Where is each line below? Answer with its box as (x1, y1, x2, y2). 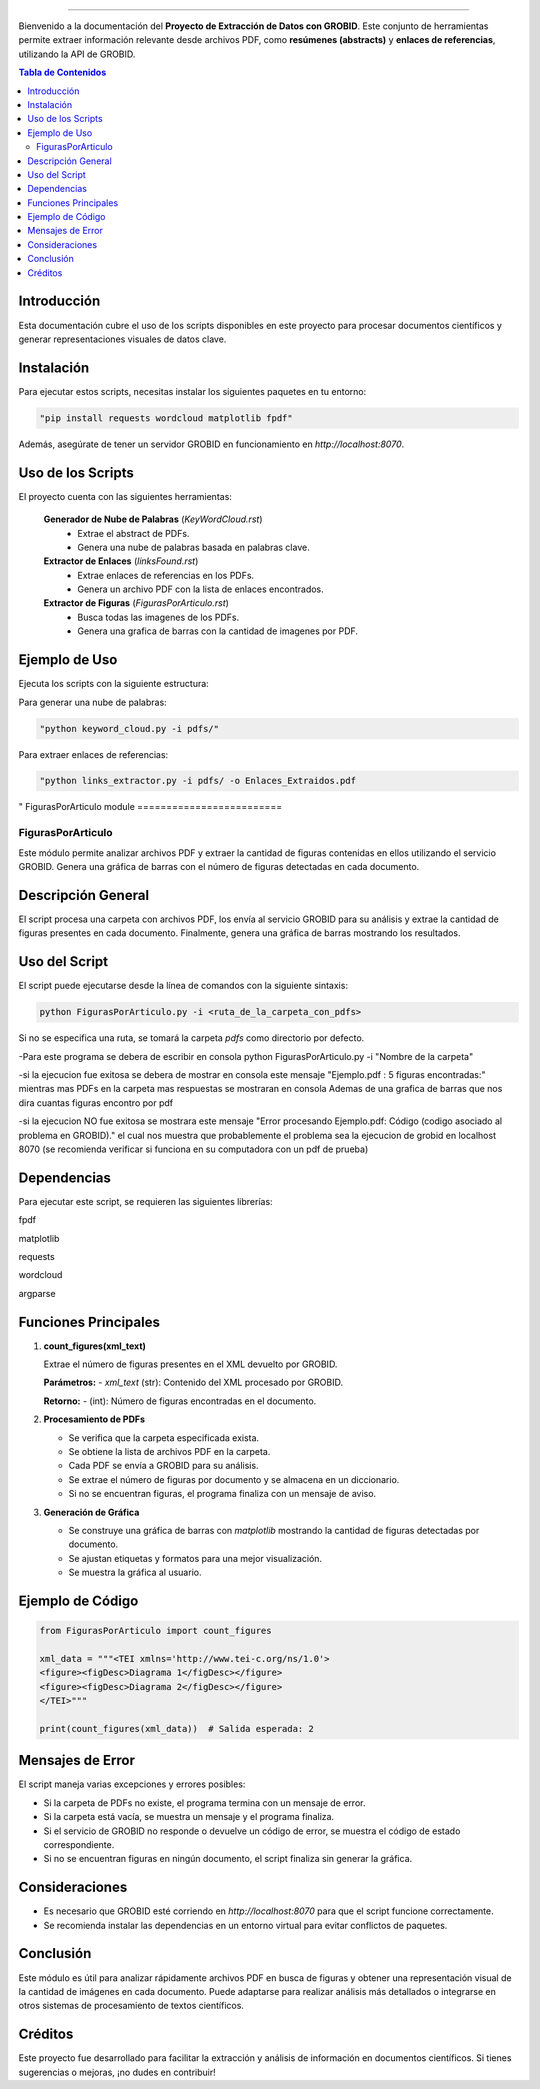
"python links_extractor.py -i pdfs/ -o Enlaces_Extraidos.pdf (39, 775, 357, 787)
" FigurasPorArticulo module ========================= (18, 801, 283, 813)
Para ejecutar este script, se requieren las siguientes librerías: (18, 1195, 274, 1207)
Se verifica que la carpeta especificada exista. (68, 1431, 260, 1444)
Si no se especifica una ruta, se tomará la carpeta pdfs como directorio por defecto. (18, 1032, 365, 1044)
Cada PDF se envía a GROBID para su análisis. (68, 1460, 259, 1472)
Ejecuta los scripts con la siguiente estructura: (18, 678, 209, 690)
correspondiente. (43, 1838, 115, 1850)
